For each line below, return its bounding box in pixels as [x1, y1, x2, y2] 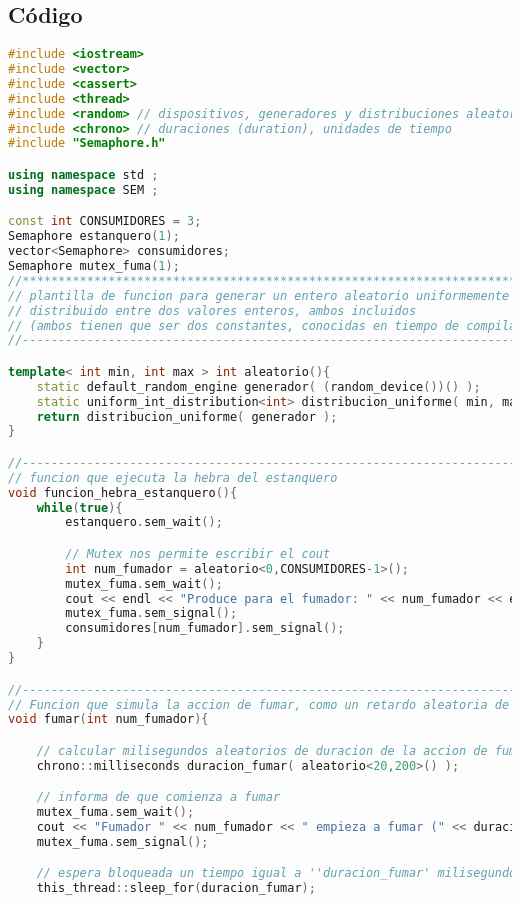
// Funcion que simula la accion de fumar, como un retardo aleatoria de [8, 697, 510, 712]
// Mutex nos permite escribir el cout [65, 546, 331, 561]
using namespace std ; [8, 167, 159, 182]
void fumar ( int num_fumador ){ [8, 712, 209, 727]
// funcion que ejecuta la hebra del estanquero [8, 470, 338, 485]
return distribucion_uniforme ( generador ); [36, 409, 338, 424]
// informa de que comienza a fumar [36, 790, 281, 805]
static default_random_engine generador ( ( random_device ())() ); [36, 379, 481, 394]
